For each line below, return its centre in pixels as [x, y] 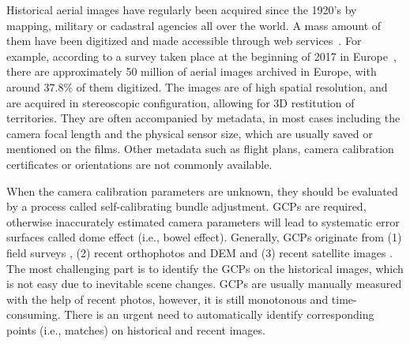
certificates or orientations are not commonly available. [139, 164]
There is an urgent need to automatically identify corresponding [219, 314]
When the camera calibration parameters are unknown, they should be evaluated [202, 191]
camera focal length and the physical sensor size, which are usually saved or [190, 133]
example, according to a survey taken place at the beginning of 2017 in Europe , [201, 56]
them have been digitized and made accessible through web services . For [184, 41]
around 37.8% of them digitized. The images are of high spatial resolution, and [197, 86]
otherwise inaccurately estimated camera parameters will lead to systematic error [203, 221]
